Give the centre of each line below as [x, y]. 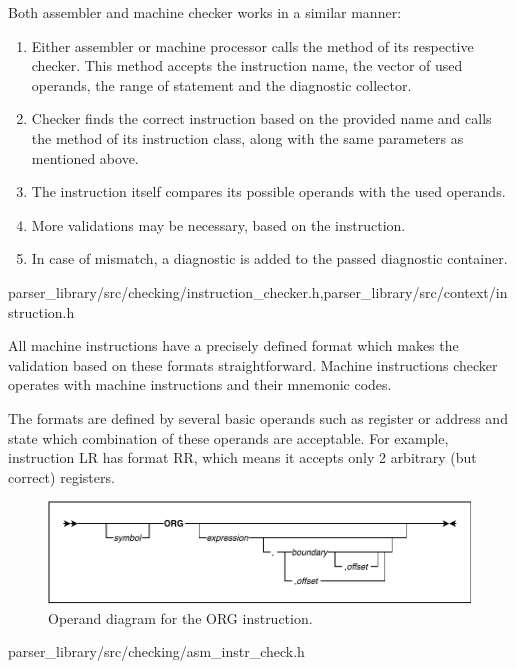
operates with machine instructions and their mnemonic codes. [200, 384]
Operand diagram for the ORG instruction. [180, 617]
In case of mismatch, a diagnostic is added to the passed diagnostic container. [269, 258]
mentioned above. [85, 157]
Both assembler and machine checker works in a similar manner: [205, 12]
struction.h [41, 311]
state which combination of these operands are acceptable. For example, [228, 437]
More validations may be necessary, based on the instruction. [218, 224]
